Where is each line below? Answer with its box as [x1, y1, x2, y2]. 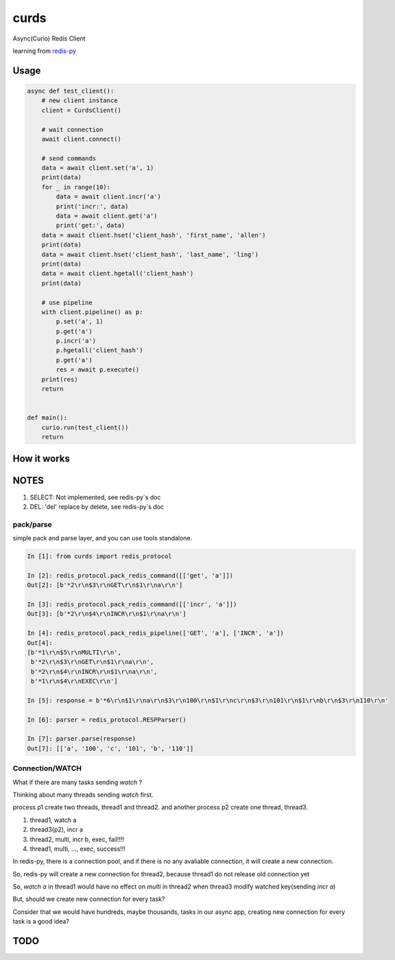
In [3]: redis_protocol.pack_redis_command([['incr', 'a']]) [27, 600, 237, 608]
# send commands [41, 155, 96, 162]
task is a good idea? [12, 917, 70, 926]
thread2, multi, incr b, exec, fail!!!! [29, 835, 125, 843]
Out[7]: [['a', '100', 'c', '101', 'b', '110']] [27, 744, 194, 752]
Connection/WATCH [12, 764, 82, 773]
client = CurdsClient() [41, 106, 121, 114]
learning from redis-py [12, 47, 77, 55]
